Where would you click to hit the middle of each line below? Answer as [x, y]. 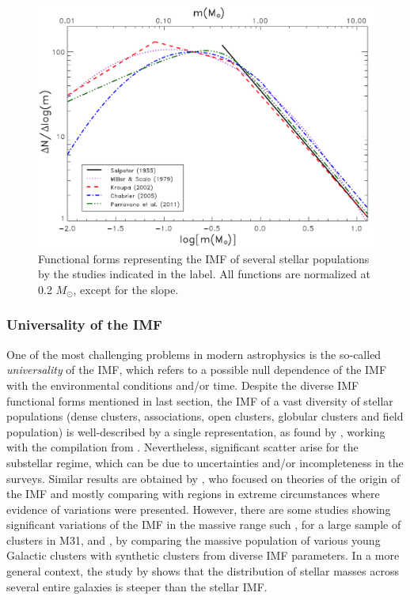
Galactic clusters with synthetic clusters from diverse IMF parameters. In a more [203, 555]
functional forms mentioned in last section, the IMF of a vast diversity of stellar [200, 400]
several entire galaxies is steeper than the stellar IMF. [137, 586]
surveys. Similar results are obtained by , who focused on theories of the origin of [203, 478]
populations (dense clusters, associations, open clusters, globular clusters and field [205, 416]
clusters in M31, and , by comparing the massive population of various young [194, 540]
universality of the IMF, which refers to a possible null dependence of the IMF [197, 370]
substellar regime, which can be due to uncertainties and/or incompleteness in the [205, 462]
